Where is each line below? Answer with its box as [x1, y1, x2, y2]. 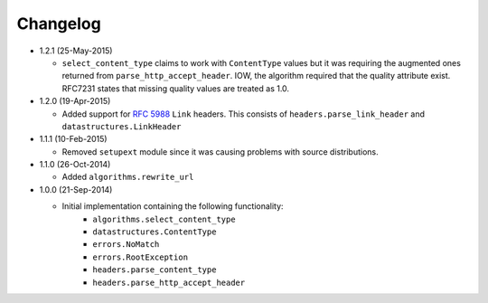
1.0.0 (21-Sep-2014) [39, 184, 113, 194]
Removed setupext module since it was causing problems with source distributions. [61, 146, 379, 157]
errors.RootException [92, 251, 189, 262]
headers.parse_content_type [92, 265, 217, 275]
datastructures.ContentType [92, 227, 217, 237]
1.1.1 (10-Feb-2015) [39, 134, 108, 145]
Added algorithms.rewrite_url [61, 172, 194, 183]
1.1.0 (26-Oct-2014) [39, 159, 111, 170]
